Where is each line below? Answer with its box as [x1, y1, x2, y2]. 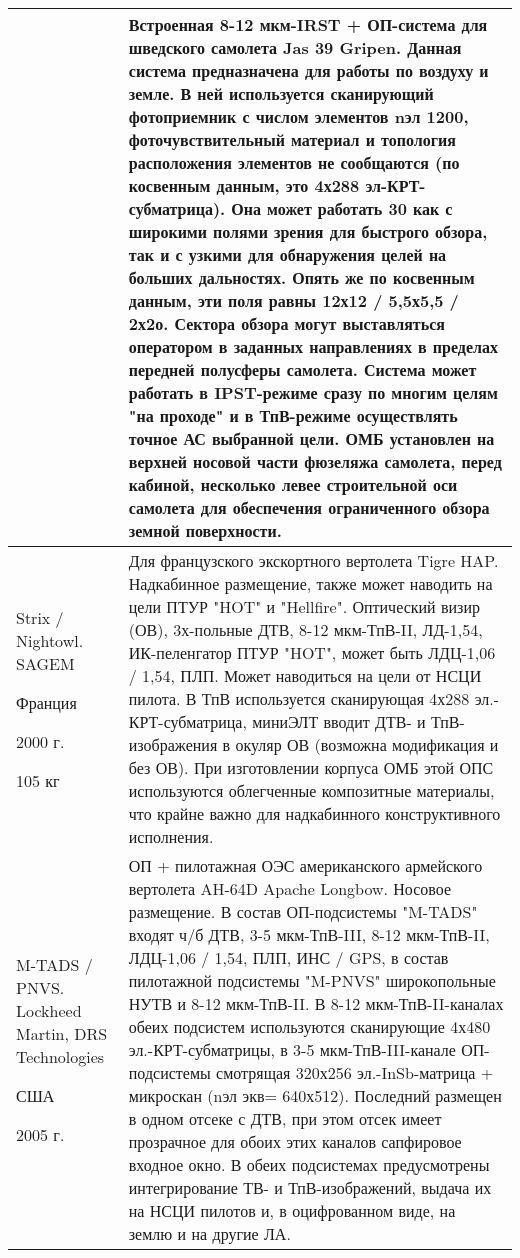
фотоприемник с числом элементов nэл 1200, [128, 105, 469, 128]
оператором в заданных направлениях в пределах [128, 335, 499, 358]
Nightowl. [16, 628, 84, 652]
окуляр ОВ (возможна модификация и [235, 733, 499, 756]
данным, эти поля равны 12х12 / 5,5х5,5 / [128, 289, 459, 312]
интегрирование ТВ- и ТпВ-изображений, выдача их [128, 1176, 492, 1199]
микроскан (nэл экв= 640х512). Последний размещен [128, 1084, 502, 1107]
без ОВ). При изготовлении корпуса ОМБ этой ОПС [128, 756, 494, 779]
